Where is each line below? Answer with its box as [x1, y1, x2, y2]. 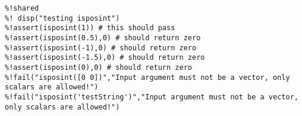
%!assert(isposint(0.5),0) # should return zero [5, 33, 201, 42]
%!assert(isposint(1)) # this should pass [5, 24, 175, 33]
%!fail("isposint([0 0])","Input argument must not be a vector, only [5, 73, 290, 82]
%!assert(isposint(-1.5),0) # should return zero [5, 53, 205, 62]
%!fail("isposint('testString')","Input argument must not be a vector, [5, 92, 298, 101]
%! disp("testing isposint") [5, 14, 120, 22]
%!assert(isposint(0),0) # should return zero [5, 63, 192, 72]
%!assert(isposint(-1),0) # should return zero [5, 43, 197, 52]
